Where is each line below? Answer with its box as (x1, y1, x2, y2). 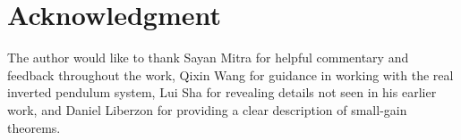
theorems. (7, 118, 61, 136)
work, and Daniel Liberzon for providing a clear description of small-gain (7, 100, 407, 119)
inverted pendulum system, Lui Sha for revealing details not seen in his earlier (7, 83, 437, 102)
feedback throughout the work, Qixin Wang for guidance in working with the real (7, 65, 454, 84)
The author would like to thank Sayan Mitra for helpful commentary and (7, 48, 409, 67)
